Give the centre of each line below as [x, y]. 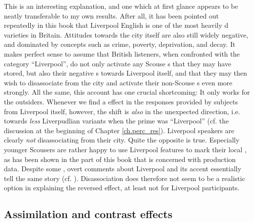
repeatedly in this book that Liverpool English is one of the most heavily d [116, 25]
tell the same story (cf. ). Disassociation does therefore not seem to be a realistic [125, 178]
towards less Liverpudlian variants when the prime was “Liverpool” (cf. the [116, 121]
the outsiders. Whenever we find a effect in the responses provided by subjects [121, 101]
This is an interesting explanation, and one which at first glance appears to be [121, 6]
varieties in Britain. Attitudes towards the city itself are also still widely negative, [126, 34]
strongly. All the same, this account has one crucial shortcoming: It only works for [127, 92]
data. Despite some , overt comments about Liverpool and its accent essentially [123, 169]
